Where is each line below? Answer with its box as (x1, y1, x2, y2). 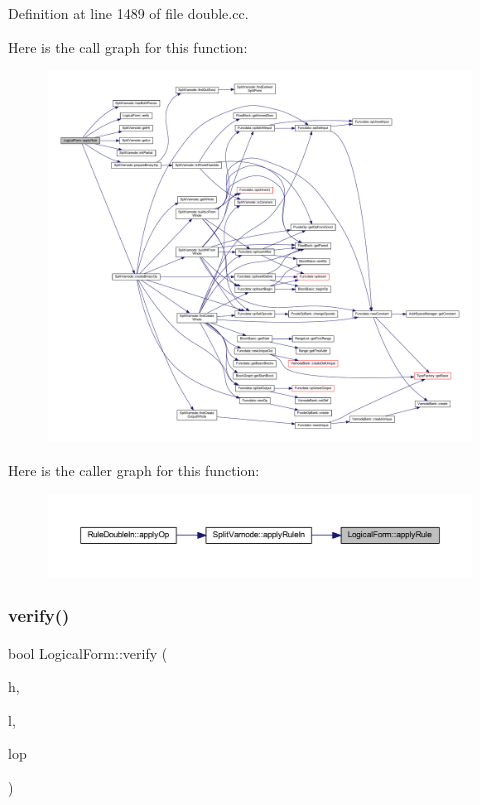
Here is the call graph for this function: (8, 36, 248, 57)
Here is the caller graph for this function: (8, 459, 260, 480)
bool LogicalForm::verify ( (8, 642, 168, 663)
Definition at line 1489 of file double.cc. (8, 3, 249, 23)
